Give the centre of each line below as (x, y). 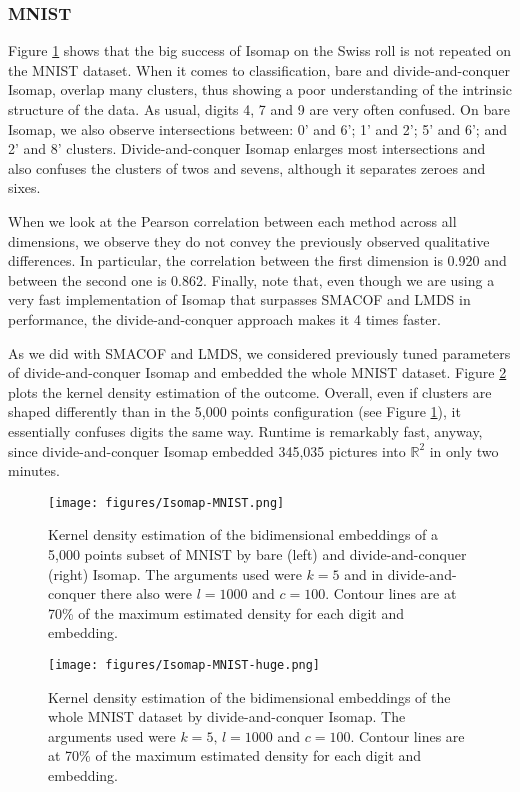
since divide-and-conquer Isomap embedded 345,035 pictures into (207, 450)
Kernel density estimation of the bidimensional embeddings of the (249, 696)
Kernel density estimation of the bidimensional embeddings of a (243, 534)
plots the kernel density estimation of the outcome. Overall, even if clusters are (250, 391)
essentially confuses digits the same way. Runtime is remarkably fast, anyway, (245, 430)
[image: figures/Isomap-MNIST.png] (166, 502)
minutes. (34, 470)
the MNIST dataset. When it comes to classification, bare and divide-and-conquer (259, 69)
